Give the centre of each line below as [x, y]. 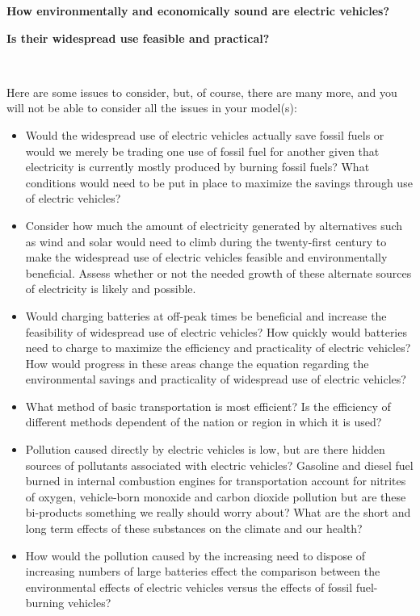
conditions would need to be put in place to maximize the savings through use [219, 182]
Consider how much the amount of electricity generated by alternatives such [214, 225]
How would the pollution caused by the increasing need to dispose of [195, 555]
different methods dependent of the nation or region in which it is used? [204, 422]
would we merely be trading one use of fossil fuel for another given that [202, 151]
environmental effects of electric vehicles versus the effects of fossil [189, 587]
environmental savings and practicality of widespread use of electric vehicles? [216, 379]
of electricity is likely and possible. [111, 289]
